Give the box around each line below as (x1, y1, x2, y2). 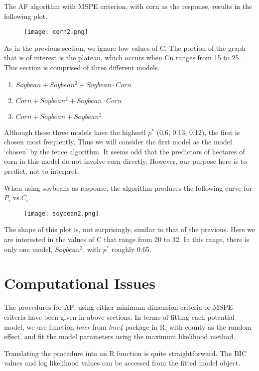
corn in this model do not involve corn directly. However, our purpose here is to (4, 156, 247, 166)
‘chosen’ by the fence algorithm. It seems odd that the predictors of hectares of (4, 146, 245, 156)
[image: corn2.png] (24, 28, 88, 36)
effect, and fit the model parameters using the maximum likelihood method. (4, 331, 236, 342)
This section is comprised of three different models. (4, 62, 160, 73)
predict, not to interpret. (4, 166, 79, 176)
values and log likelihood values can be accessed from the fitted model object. (4, 358, 241, 368)
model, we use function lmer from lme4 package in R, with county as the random (4, 321, 252, 332)
